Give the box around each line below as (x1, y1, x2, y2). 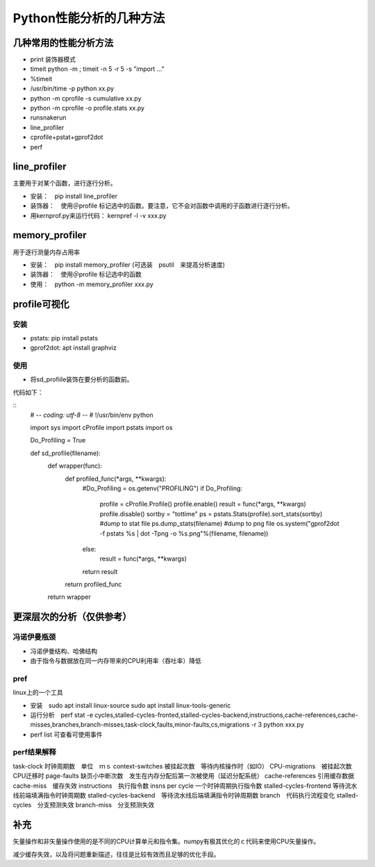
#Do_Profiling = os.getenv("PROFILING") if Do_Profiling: (82, 484, 243, 493)
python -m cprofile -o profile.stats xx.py (30, 104, 145, 113)
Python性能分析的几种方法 (12, 10, 165, 26)
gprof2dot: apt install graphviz (30, 344, 117, 352)
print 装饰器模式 (30, 56, 76, 64)
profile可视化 (12, 298, 69, 310)
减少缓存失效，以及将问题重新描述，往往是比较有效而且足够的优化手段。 (12, 850, 220, 858)
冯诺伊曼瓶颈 (12, 632, 56, 642)
